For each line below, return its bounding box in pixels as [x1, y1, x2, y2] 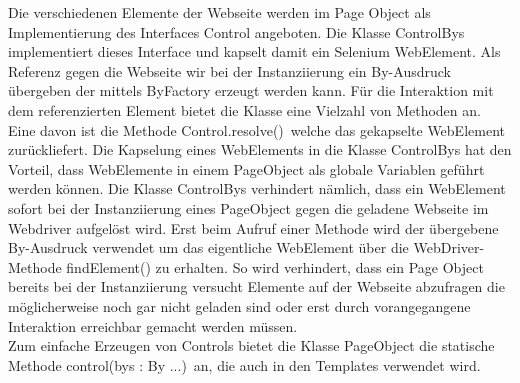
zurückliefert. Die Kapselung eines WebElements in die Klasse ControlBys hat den [8, 139, 512, 160]
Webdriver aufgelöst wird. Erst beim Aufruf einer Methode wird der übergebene [8, 217, 499, 238]
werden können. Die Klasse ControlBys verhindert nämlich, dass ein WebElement [8, 178, 506, 199]
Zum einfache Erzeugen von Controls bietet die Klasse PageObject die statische [8, 335, 495, 356]
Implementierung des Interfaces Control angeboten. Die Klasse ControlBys [8, 21, 465, 42]
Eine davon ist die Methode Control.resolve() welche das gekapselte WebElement [8, 119, 505, 140]
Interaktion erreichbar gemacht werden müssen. [8, 315, 298, 336]
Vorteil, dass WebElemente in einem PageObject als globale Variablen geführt [8, 158, 485, 179]
